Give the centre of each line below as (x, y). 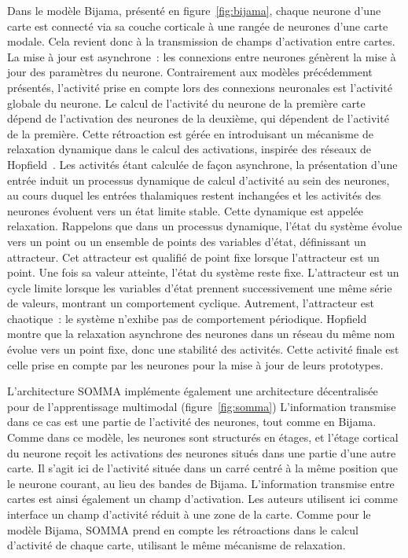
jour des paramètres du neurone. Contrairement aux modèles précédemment (190, 72)
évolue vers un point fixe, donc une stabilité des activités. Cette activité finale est (203, 349)
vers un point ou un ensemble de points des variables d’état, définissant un (187, 241)
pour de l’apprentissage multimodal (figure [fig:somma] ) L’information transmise (202, 406)
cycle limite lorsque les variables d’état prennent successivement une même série (200, 287)
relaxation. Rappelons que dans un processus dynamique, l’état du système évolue (205, 226)
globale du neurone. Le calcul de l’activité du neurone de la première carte (186, 103)
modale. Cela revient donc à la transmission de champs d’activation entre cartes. (201, 41)
